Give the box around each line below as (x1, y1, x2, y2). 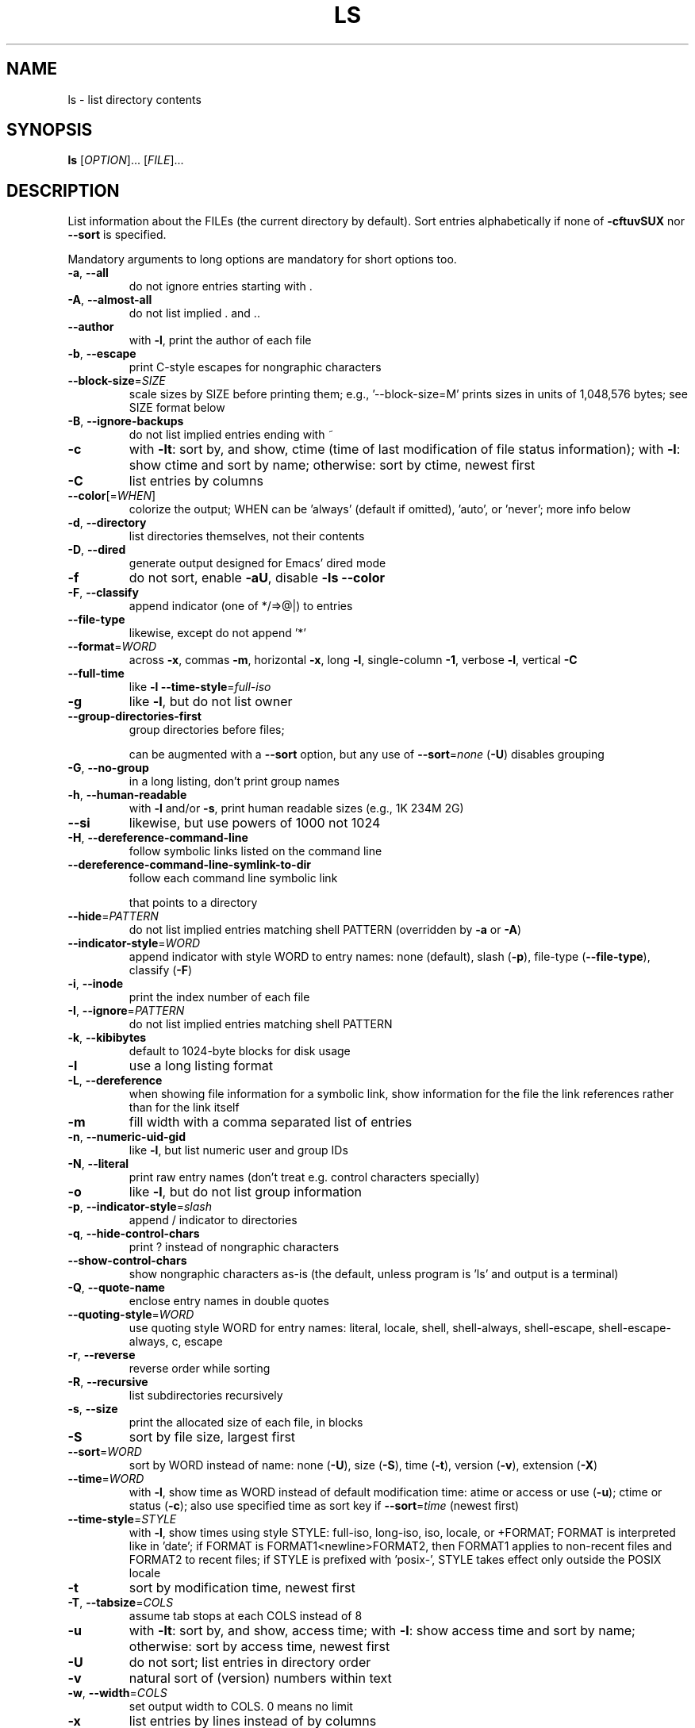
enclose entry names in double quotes (129, 1294, 329, 1308)
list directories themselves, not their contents (129, 529, 365, 543)
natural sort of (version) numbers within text (129, 1670, 392, 1687)
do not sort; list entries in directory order (129, 1654, 371, 1671)
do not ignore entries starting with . (129, 279, 313, 294)
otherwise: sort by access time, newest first (129, 1638, 390, 1655)
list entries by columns (129, 473, 264, 490)
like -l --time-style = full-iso (129, 680, 271, 694)
